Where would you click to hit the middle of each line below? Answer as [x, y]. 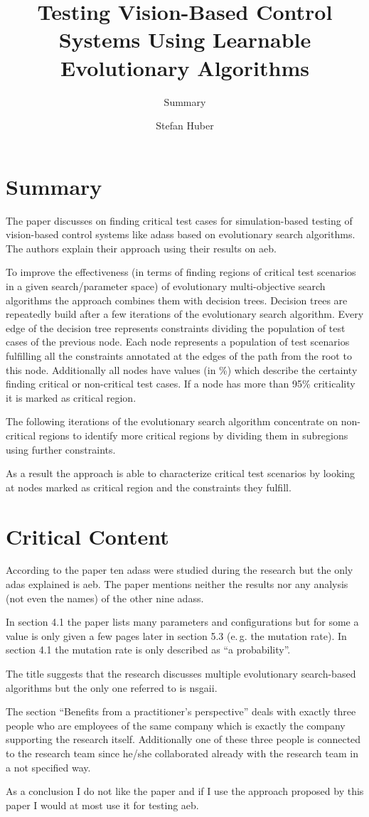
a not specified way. [48, 767]
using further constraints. [61, 449]
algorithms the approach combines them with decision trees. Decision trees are [177, 300]
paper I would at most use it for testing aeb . [102, 805]
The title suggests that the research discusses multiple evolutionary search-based [181, 673]
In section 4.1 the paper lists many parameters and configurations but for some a [182, 622]
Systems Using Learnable [185, 39]
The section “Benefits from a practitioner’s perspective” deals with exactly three [181, 711]
